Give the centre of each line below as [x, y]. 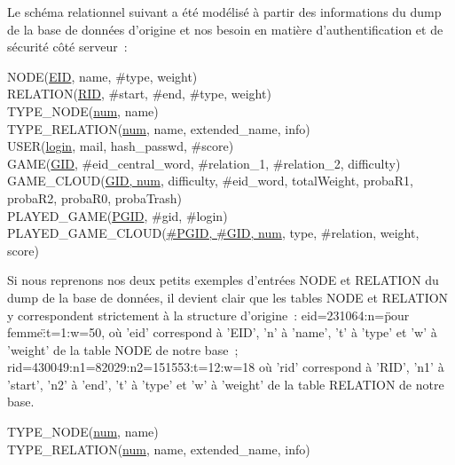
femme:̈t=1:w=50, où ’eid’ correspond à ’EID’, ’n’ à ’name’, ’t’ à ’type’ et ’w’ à [222, 332]
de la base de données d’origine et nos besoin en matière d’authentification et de [225, 29]
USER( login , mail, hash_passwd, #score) [121, 146]
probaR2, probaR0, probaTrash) [95, 197]
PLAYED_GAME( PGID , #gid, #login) [118, 215]
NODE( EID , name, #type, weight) [102, 76]
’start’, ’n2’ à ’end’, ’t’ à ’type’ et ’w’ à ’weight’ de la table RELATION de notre [226, 384]
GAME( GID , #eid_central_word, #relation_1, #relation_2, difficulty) [204, 163]
